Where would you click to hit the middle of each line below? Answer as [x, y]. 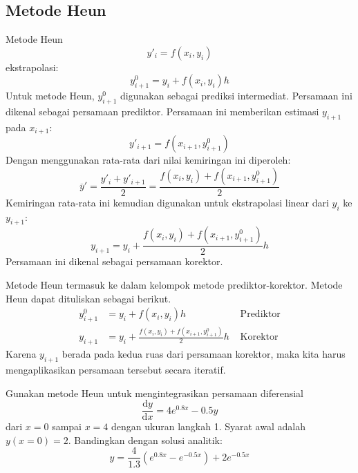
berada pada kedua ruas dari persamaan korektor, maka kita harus [204, 354]
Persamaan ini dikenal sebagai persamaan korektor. [114, 261]
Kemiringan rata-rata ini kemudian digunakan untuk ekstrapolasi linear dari [167, 202]
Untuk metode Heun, [50, 96]
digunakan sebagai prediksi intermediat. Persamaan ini [236, 96]
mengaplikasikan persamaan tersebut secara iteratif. [116, 370]
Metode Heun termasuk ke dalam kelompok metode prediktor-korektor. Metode [174, 285]
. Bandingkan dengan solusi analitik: [145, 440]
